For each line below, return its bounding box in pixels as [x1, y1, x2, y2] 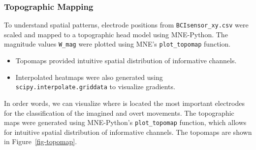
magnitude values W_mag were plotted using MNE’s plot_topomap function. [4, 39, 231, 49]
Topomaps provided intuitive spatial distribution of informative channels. [15, 55, 237, 66]
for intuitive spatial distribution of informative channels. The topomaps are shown [4, 126, 252, 137]
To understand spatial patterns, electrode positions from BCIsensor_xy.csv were [4, 20, 249, 30]
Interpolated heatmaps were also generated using [15, 72, 163, 82]
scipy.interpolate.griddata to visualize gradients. [15, 81, 175, 92]
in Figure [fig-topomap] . [4, 136, 77, 147]
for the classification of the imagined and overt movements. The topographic [4, 107, 234, 118]
